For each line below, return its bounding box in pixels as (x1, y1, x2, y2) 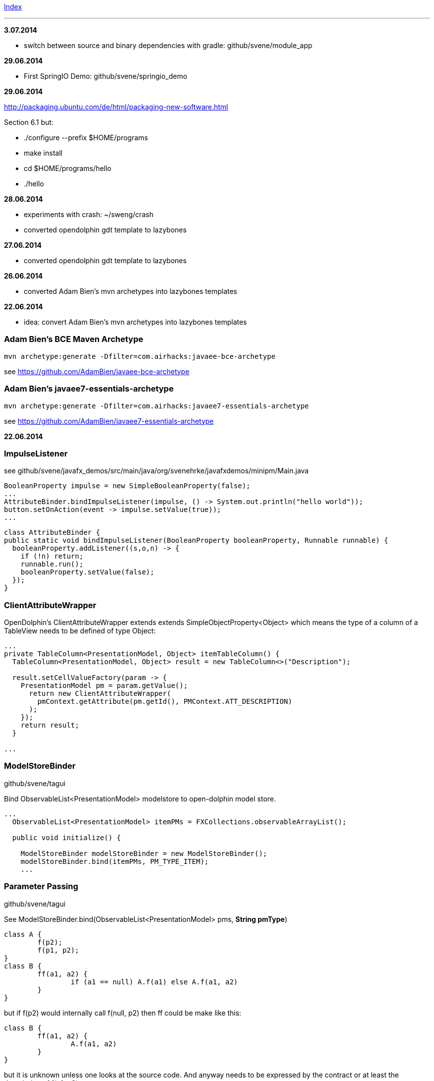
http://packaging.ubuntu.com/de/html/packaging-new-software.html (4, 103, 228, 111)
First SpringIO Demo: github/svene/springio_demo (24, 72, 187, 80)
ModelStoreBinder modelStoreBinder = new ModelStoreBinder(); (20, 849, 268, 857)
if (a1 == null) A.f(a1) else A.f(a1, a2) (70, 977, 238, 986)
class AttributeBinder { (4, 528, 100, 537)
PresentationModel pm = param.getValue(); (20, 682, 188, 689)
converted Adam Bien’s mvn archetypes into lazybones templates (24, 287, 237, 295)
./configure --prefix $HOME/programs (24, 133, 148, 142)
